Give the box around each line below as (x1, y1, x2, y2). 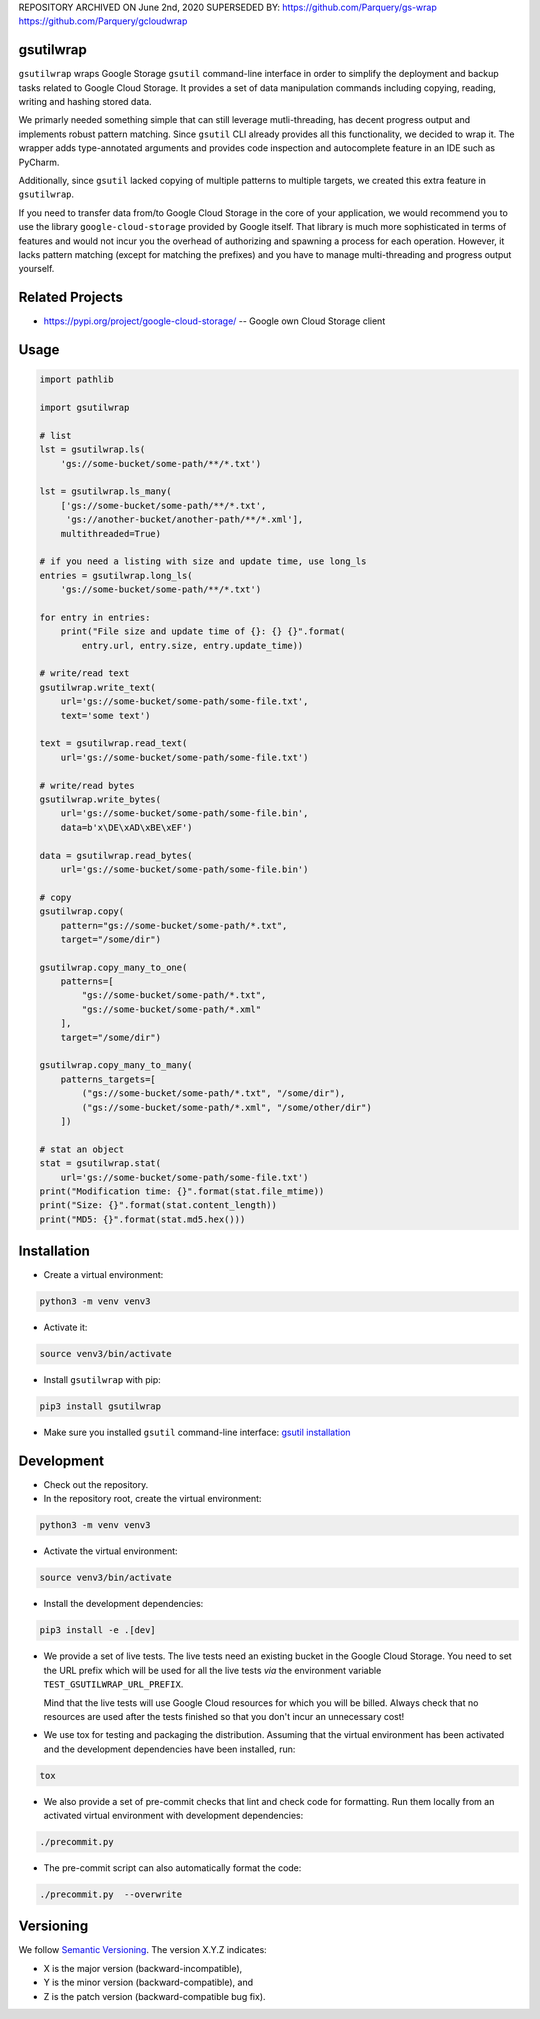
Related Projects (18, 289, 124, 306)
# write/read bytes (39, 780, 135, 791)
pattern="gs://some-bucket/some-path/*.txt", (60, 920, 288, 931)
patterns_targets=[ (60, 1073, 157, 1085)
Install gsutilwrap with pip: (43, 1374, 162, 1386)
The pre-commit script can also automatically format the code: (43, 1862, 302, 1874)
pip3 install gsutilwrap (39, 1401, 162, 1412)
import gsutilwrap (39, 402, 130, 414)
